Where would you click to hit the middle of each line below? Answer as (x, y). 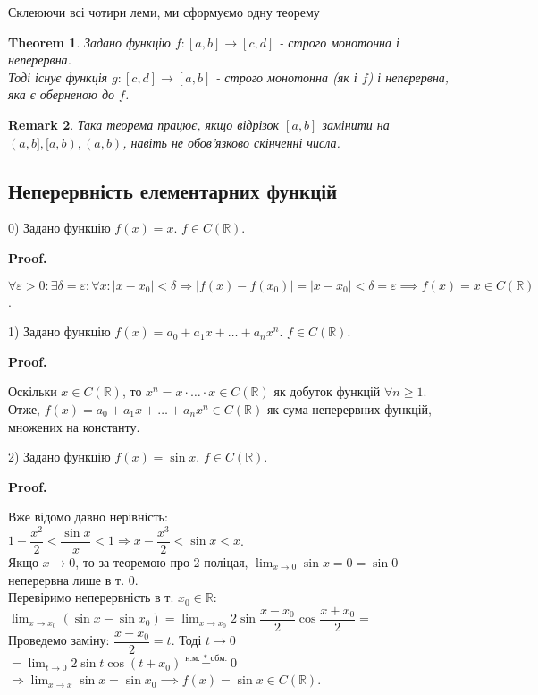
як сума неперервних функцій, (349, 408)
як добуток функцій (327, 391)
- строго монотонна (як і (286, 76)
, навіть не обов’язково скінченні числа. (231, 142)
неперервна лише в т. (67, 579)
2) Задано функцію (59, 457)
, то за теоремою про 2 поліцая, (162, 562)
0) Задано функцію (59, 228)
